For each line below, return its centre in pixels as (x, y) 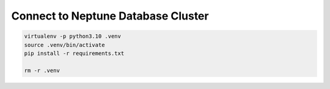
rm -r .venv (42, 70)
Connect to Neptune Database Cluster (110, 16)
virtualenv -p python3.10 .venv (73, 36)
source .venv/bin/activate (64, 45)
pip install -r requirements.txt (74, 53)
